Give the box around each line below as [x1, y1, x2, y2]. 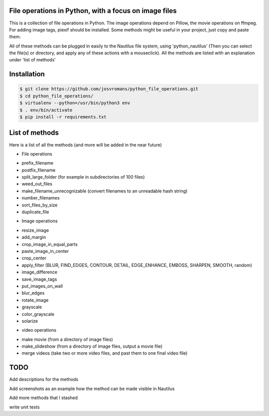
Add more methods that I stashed [9, 395, 78, 401]
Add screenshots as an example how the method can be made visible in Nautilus [9, 386, 175, 392]
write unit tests [9, 404, 40, 410]
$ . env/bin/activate [19, 107, 73, 113]
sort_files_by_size [21, 202, 58, 208]
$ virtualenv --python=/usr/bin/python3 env [19, 100, 131, 106]
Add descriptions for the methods [9, 377, 79, 383]
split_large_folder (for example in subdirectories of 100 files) [21, 174, 145, 180]
